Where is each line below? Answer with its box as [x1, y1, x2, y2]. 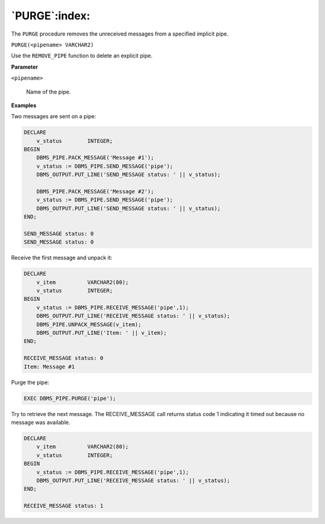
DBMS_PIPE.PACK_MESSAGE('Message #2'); [36, 188, 155, 195]
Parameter [11, 63, 39, 71]
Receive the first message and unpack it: [11, 254, 113, 262]
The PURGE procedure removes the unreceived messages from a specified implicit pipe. [11, 30, 229, 37]
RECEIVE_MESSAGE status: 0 [23, 355, 104, 362]
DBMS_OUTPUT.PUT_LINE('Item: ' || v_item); [36, 329, 167, 336]
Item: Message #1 [23, 363, 75, 370]
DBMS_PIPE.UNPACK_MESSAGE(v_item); [36, 321, 141, 328]
